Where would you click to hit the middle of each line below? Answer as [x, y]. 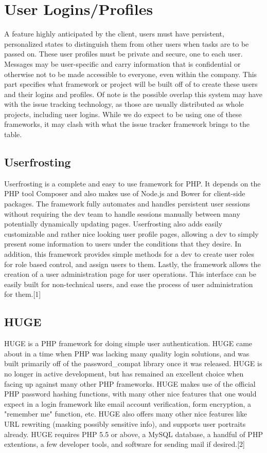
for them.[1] [23, 294]
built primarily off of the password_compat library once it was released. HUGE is [133, 363]
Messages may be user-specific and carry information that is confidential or [122, 63]
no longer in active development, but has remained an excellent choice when [124, 373]
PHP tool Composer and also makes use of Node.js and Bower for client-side [125, 193]
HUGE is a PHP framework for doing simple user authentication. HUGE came [128, 343]
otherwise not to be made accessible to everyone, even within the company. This [131, 74]
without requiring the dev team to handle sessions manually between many [122, 213]
